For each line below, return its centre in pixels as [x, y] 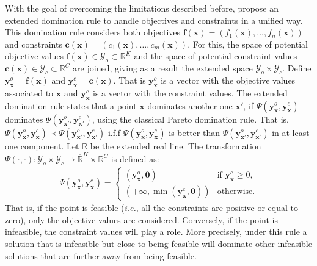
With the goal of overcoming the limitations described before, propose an [142, 8]
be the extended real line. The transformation [176, 146]
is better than [194, 132]
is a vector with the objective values [228, 80]
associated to [29, 92]
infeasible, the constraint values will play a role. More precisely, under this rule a [156, 232]
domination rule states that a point [71, 105]
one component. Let [42, 146]
